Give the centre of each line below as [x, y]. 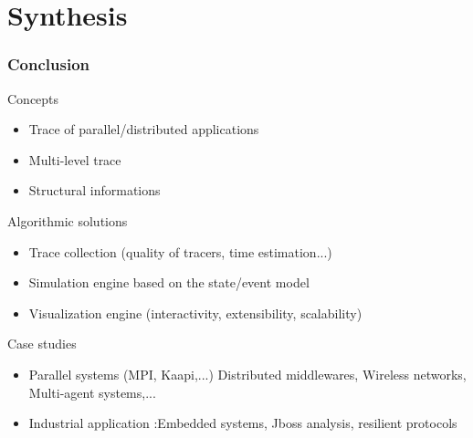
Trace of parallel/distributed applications [144, 129]
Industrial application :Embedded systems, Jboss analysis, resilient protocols [243, 423]
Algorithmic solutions [68, 220]
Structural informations [95, 190]
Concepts [33, 98]
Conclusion [48, 64]
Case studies [42, 344]
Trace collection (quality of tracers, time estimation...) [180, 251]
